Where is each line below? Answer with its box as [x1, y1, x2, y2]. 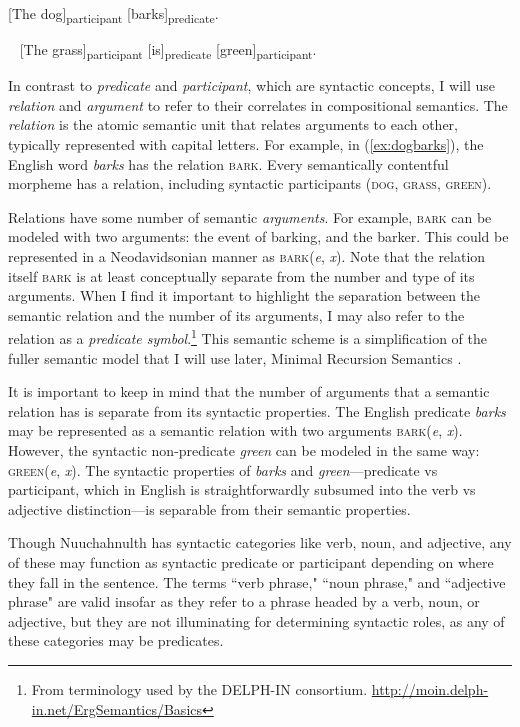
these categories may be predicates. [8, 630, 224, 651]
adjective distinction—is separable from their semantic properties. [8, 498, 411, 519]
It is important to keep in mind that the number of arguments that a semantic [8, 381, 490, 402]
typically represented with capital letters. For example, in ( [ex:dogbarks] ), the [8, 134, 484, 155]
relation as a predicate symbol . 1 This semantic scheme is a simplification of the [8, 325, 487, 349]
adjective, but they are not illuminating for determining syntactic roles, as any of [8, 610, 505, 631]
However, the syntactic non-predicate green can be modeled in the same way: [8, 440, 480, 460]
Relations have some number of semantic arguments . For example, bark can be [8, 206, 492, 227]
